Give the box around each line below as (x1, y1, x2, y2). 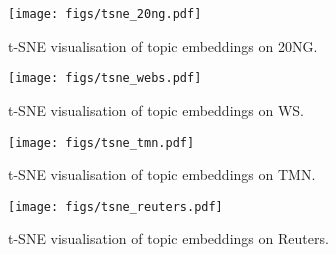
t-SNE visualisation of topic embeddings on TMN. (8, 164, 316, 185)
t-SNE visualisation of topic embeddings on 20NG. (8, 35, 318, 56)
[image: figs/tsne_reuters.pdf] (8, 199, 223, 214)
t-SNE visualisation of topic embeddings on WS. (8, 99, 305, 120)
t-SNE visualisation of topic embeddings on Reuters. (8, 228, 329, 249)
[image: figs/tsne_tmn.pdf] (8, 135, 195, 150)
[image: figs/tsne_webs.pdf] (8, 71, 202, 86)
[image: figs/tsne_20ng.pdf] (8, 7, 202, 21)
